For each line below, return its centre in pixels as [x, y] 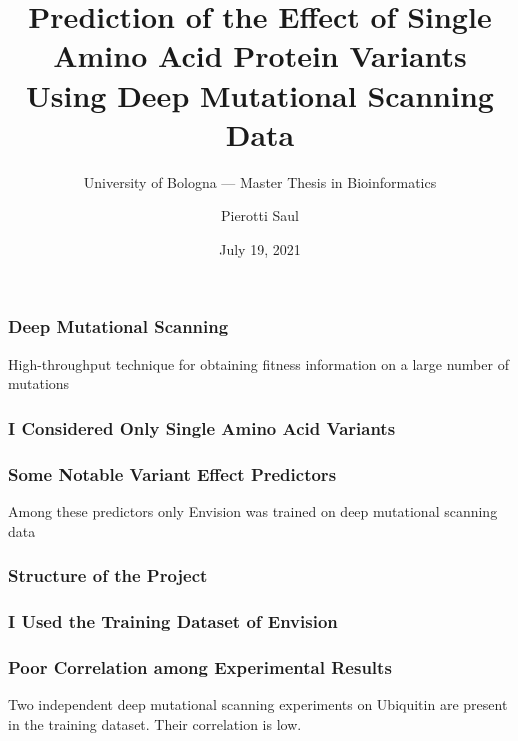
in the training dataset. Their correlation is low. [155, 723]
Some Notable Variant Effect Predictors [172, 473]
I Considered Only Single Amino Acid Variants [202, 427]
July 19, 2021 [260, 248]
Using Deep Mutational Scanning [260, 94]
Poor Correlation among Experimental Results [200, 666]
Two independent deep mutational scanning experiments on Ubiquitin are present [258, 704]
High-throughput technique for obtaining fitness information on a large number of [258, 363]
